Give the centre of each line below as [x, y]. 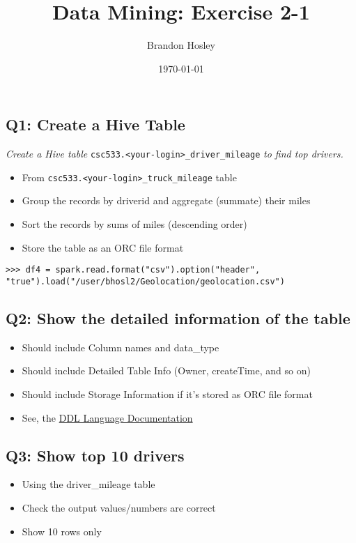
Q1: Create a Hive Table [95, 124]
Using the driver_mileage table [88, 484]
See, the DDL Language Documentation [107, 417]
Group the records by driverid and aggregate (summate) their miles [166, 200]
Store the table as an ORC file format [103, 247]
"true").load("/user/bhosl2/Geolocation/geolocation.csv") [145, 281]
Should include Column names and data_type [121, 347]
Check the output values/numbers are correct [119, 507]
